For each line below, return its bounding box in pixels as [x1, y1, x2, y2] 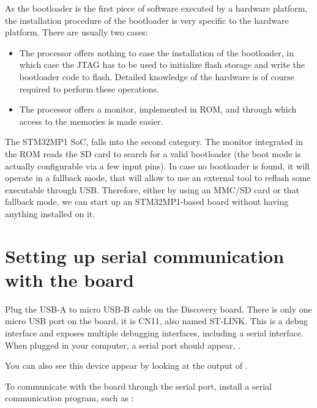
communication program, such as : [5, 391, 134, 404]
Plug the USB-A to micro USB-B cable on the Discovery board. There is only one [5, 302, 312, 315]
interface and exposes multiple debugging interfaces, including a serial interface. [5, 327, 304, 339]
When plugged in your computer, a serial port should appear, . [5, 338, 241, 351]
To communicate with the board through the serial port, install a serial [5, 379, 272, 392]
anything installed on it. [5, 207, 95, 220]
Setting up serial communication [5, 243, 285, 268]
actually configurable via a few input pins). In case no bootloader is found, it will [5, 159, 310, 172]
